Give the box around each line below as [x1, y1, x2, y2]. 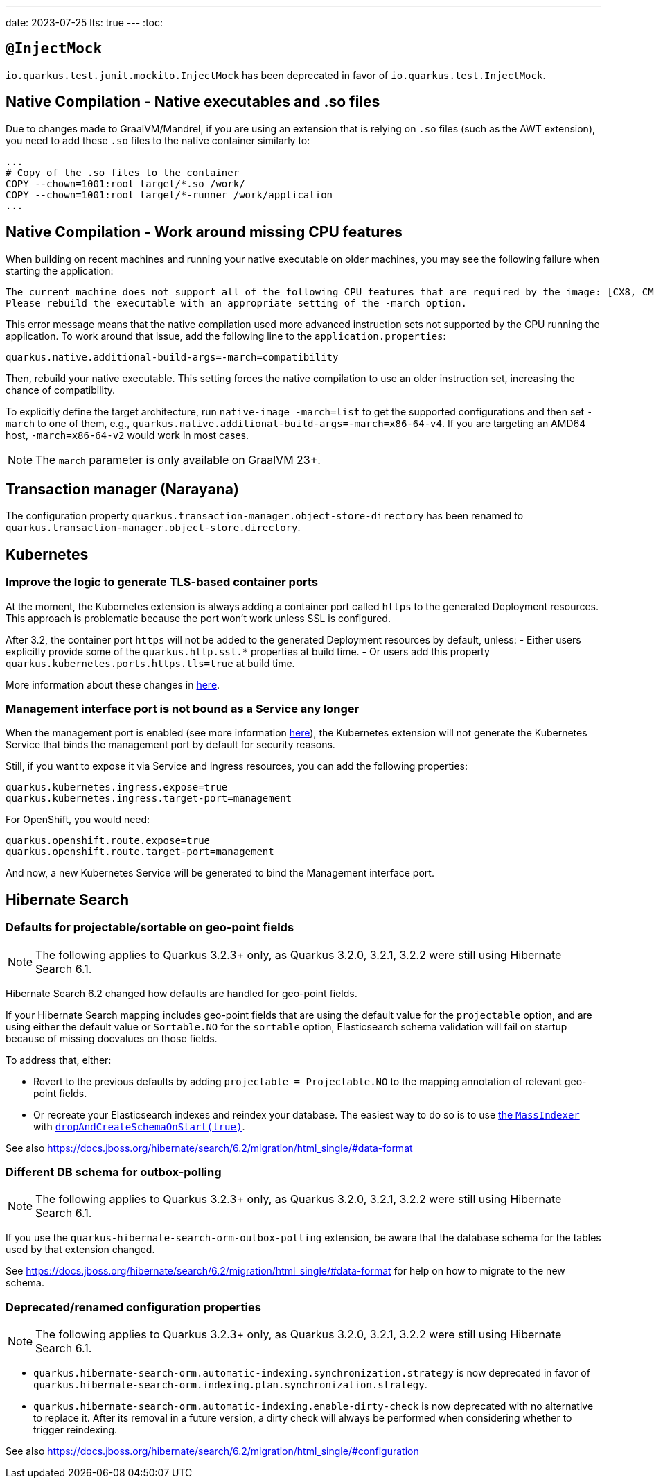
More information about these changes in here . [6, 678, 220, 691]
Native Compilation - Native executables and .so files [6, 93, 380, 111]
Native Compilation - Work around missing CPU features [6, 223, 403, 241]
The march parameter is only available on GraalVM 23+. [35, 452, 321, 467]
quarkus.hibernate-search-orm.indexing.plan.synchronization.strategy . [33, 1379, 427, 1391]
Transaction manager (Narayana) [6, 480, 239, 498]
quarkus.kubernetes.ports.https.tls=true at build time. [6, 657, 295, 669]
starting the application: [6, 264, 114, 277]
